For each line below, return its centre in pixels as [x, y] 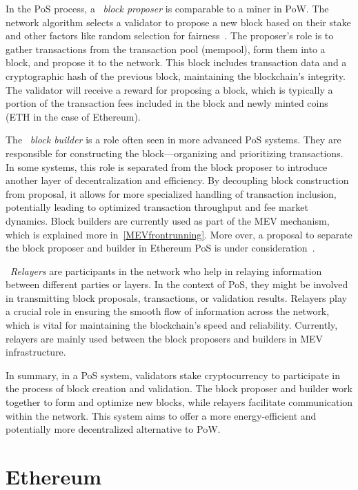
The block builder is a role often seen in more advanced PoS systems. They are [173, 140]
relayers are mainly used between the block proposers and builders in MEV [165, 338]
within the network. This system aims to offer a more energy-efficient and [161, 415]
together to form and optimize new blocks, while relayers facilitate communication [179, 402]
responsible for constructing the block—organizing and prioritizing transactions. [175, 153]
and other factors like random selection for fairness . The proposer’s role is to [170, 35]
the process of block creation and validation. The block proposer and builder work [179, 388]
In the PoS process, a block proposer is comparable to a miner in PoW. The [167, 8]
